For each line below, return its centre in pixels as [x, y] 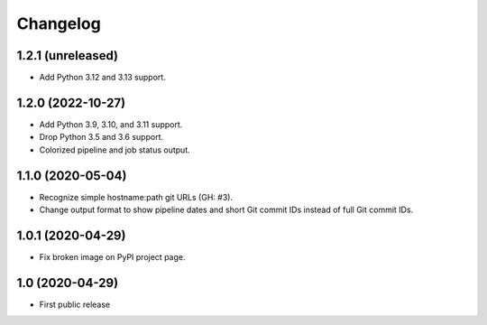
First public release [75, 304]
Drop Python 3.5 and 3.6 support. [101, 137]
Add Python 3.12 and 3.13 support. [102, 78]
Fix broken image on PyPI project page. [112, 256]
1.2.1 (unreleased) [68, 56]
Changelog [59, 23]
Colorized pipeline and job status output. [115, 150]
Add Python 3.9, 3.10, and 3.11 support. [111, 124]
